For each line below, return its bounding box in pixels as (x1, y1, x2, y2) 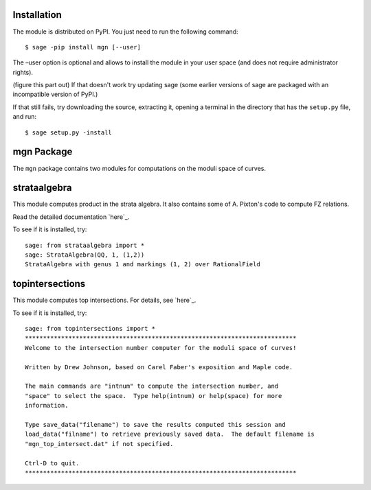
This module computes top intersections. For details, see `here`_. (12, 296, 196, 305)
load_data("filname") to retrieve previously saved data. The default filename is (25, 430, 315, 439)
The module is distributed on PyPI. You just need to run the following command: (12, 27, 238, 36)
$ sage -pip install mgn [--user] (25, 43, 141, 51)
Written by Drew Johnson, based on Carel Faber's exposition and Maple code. (25, 363, 293, 371)
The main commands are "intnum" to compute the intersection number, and (25, 382, 279, 390)
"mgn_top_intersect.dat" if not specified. (25, 440, 174, 447)
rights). (12, 68, 34, 76)
